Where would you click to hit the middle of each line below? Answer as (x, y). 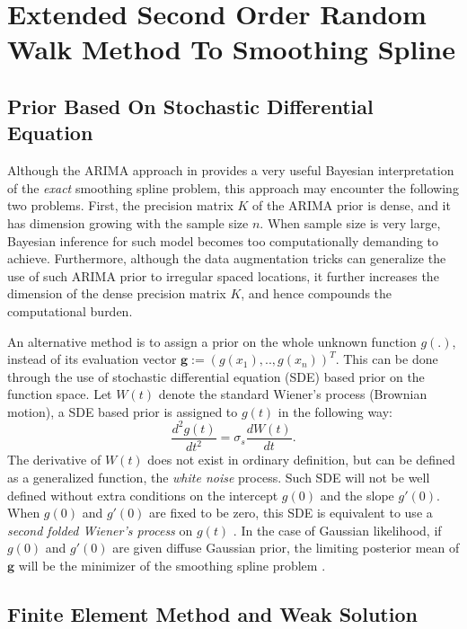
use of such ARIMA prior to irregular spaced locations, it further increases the (223, 275)
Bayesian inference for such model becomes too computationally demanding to (223, 240)
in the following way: (335, 411)
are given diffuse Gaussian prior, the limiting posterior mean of (286, 548)
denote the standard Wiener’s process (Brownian (293, 394)
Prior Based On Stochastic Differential (190, 106)
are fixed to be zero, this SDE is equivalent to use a (291, 513)
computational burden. (70, 310)
